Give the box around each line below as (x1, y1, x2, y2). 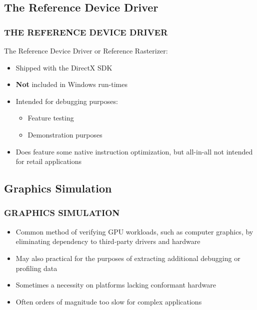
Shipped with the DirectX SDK (15, 62, 112, 72)
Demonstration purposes (27, 129, 102, 139)
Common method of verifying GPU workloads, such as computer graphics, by (15, 226, 253, 236)
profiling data (15, 262, 57, 273)
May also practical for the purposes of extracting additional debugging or (15, 252, 240, 263)
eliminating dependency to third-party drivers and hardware (15, 236, 200, 246)
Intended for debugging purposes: (15, 95, 118, 106)
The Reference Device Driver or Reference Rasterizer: (4, 45, 168, 55)
